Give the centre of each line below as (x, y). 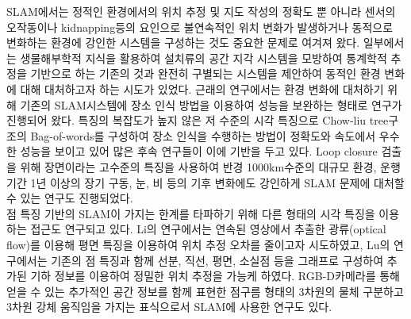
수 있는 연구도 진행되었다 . (70, 198)
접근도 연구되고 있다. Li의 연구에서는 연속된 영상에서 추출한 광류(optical (208, 229)
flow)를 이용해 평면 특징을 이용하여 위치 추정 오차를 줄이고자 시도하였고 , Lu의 (198, 244)
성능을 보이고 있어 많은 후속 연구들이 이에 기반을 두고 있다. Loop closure (199, 151)
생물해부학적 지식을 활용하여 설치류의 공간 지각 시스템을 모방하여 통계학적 (204, 58)
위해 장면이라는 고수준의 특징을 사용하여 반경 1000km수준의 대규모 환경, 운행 (210, 166)
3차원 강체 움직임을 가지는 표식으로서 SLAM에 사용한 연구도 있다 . (169, 307)
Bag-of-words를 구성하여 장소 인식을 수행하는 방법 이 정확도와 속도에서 (203, 135)
